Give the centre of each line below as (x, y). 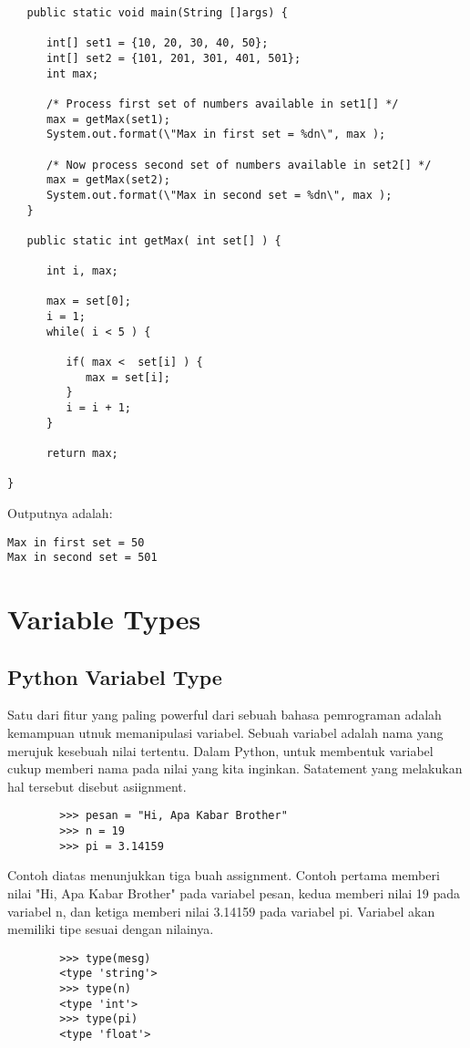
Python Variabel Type (115, 676)
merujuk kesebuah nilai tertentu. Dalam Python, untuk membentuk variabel (220, 750)
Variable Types (104, 619)
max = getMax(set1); (108, 119)
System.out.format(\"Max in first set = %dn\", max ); (216, 135)
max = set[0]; (89, 301)
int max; (72, 73)
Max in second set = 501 (82, 558)
